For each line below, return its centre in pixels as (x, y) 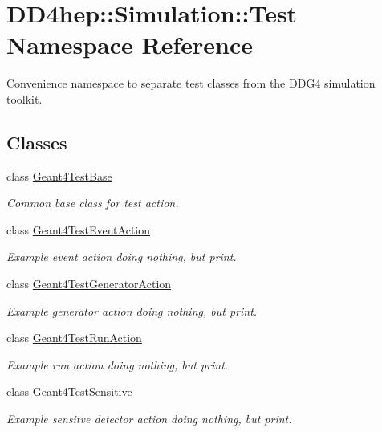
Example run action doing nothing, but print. (118, 364)
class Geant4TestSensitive (69, 391)
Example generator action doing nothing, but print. (132, 310)
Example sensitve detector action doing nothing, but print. (149, 419)
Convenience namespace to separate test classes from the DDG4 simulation (191, 83)
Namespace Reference (130, 45)
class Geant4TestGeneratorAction (89, 284)
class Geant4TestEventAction (79, 229)
